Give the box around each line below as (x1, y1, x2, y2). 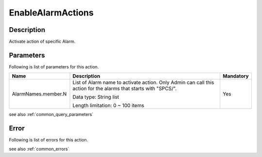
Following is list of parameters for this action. (9, 63, 99, 70)
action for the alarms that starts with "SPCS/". (72, 85, 177, 92)
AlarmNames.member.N (12, 91, 67, 97)
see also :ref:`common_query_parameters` (9, 111, 94, 117)
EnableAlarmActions (9, 7, 94, 18)
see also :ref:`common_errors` (9, 146, 69, 152)
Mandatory (222, 73, 249, 79)
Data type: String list (72, 94, 119, 100)
